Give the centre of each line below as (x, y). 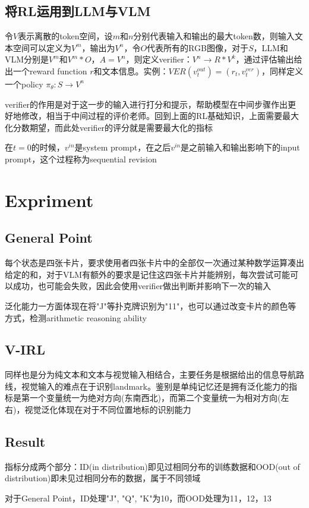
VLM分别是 (27, 59)
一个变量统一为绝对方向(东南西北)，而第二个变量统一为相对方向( (155, 398)
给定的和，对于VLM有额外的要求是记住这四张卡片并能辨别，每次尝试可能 (148, 274)
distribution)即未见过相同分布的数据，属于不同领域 (103, 478)
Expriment (49, 200)
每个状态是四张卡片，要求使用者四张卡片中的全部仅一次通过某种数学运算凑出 (154, 263)
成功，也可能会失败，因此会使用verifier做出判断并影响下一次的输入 (142, 286)
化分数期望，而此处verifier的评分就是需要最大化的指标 (109, 127)
